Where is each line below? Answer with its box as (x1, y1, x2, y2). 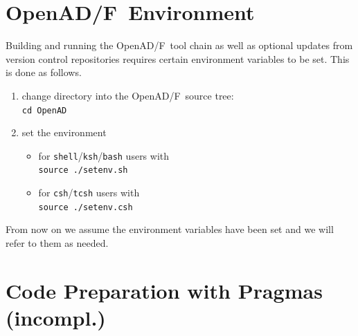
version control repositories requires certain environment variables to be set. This (6, 51, 350, 66)
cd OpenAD (21, 105, 67, 115)
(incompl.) (6, 303, 106, 331)
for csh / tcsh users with (38, 185, 140, 200)
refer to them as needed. (6, 235, 109, 250)
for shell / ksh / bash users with (38, 148, 170, 162)
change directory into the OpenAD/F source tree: (21, 88, 234, 102)
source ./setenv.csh (38, 202, 133, 212)
